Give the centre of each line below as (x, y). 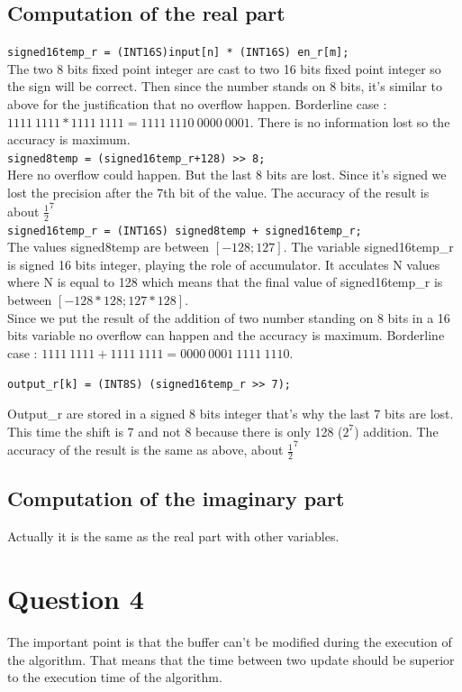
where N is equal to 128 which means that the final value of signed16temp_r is (225, 282)
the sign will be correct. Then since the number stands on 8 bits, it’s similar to (225, 86)
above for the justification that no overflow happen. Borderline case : (197, 104)
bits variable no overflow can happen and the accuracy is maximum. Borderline (226, 335)
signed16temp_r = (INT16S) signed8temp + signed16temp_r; (185, 231)
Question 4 (76, 598)
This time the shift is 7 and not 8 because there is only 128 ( (175, 431)
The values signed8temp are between (109, 247)
